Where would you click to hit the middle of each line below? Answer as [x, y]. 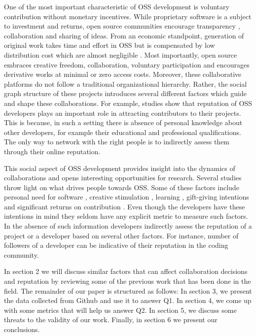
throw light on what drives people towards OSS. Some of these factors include [122, 187]
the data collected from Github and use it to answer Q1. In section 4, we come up [128, 300]
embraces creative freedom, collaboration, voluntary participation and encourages [127, 64]
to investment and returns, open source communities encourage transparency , [122, 26]
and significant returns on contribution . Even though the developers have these [125, 206]
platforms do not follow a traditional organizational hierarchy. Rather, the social [126, 84]
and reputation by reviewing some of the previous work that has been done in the [128, 281]
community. [21, 254]
